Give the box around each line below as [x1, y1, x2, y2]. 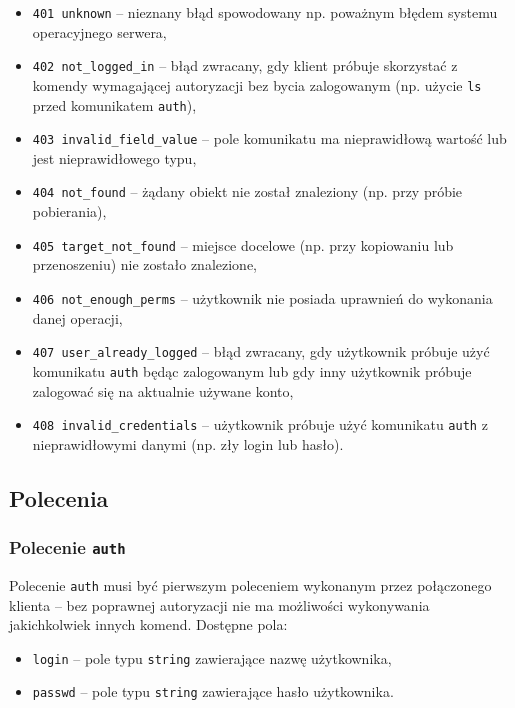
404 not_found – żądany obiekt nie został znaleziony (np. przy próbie [32, 181, 463, 202]
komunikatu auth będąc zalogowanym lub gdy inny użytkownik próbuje [32, 360, 472, 381]
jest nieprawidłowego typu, [32, 147, 197, 168]
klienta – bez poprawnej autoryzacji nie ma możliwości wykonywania [9, 594, 430, 615]
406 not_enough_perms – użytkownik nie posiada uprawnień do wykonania [32, 287, 493, 308]
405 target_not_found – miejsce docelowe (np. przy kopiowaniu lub [32, 234, 454, 255]
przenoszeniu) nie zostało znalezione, [32, 254, 258, 275]
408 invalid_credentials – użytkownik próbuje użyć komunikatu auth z [32, 414, 488, 435]
